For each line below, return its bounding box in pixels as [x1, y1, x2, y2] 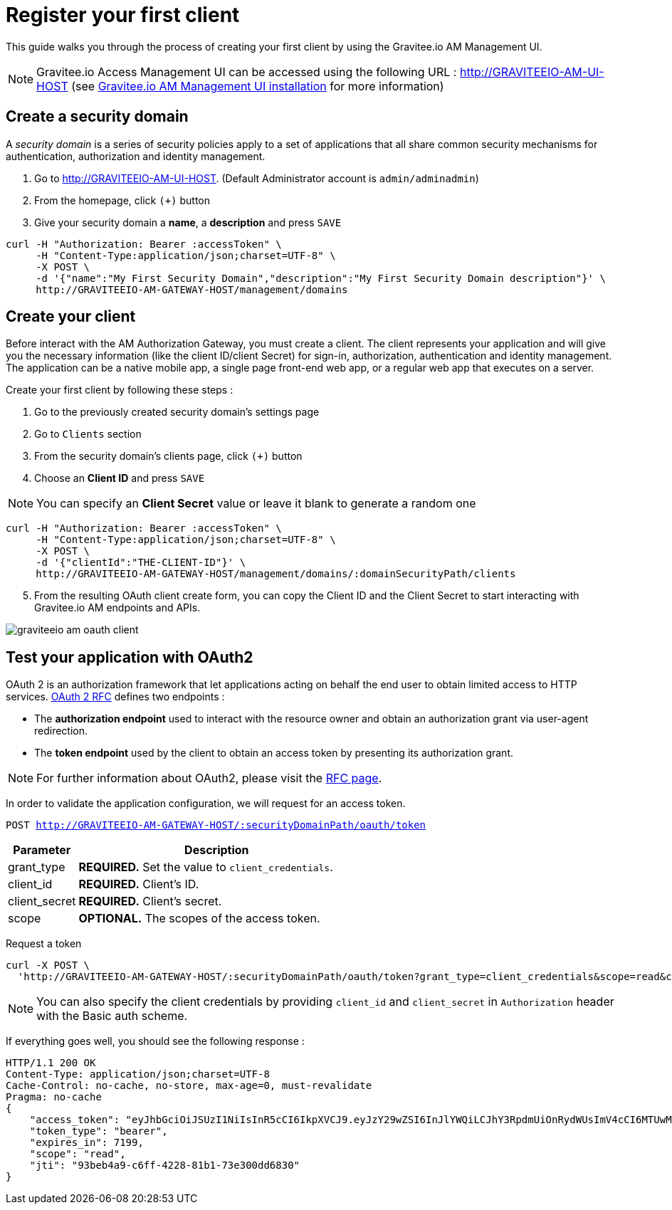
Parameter [13, 843, 71, 858]
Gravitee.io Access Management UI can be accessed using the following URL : [36, 64, 457, 79]
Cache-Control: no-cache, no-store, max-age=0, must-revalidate [6, 1080, 372, 1092]
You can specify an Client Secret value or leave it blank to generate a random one [36, 496, 476, 511]
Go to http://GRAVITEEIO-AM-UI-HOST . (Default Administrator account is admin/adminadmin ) [34, 172, 479, 184]
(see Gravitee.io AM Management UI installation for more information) [71, 78, 444, 93]
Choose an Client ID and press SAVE [34, 472, 205, 485]
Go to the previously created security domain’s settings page [34, 406, 320, 419]
